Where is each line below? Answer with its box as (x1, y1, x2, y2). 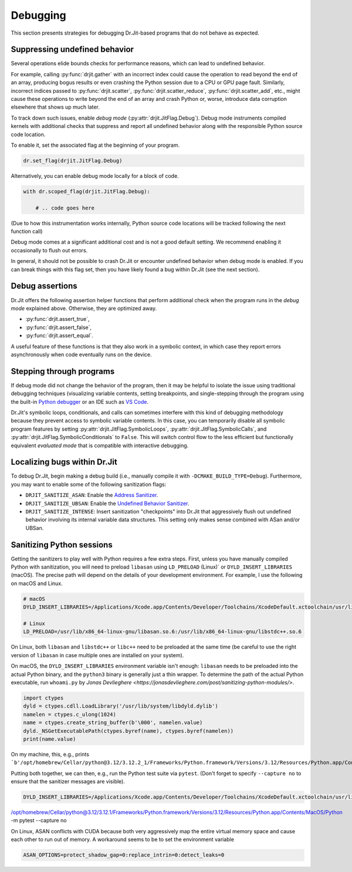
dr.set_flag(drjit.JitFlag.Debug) (23, 157, 123, 164)
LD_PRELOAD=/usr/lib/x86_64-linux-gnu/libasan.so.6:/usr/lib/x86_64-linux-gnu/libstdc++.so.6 (23, 628, 302, 635)
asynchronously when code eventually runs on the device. (11, 351, 152, 358)
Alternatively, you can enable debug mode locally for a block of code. (11, 172, 179, 179)
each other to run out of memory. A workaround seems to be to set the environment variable (11, 836, 235, 843)
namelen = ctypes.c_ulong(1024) (23, 711, 117, 718)
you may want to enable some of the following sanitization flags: (11, 481, 167, 488)
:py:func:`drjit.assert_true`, (25, 316, 90, 323)
